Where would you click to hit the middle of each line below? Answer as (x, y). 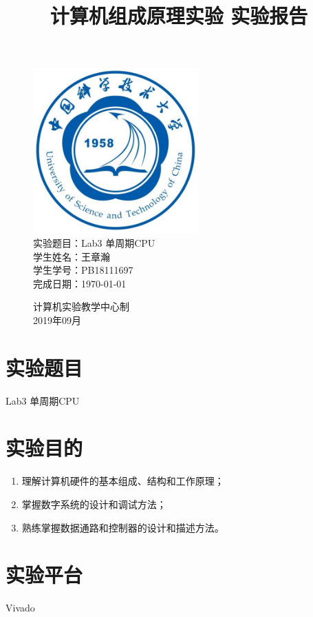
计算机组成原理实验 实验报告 (179, 16)
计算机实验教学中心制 (81, 306)
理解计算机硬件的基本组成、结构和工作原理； (123, 481)
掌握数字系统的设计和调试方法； (94, 504)
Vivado (20, 608)
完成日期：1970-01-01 (80, 283)
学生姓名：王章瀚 (72, 256)
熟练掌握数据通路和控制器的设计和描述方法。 (123, 527)
